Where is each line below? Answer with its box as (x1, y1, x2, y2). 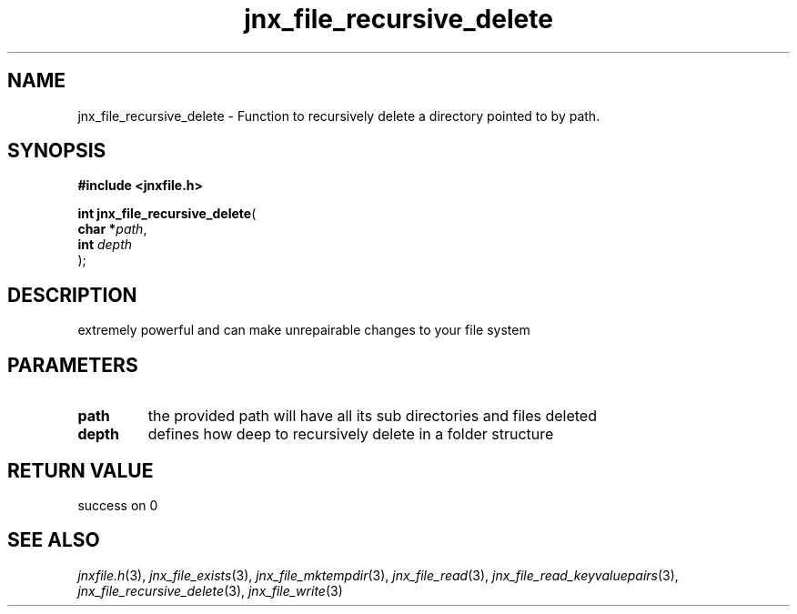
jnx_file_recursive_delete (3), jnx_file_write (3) (77, 582, 343, 599)
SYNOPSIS (7, 139, 106, 163)
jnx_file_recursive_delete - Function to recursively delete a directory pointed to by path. (77, 107, 600, 124)
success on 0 (77, 497, 158, 513)
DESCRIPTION (7, 283, 137, 307)
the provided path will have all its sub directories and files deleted (147, 407, 597, 426)
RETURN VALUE (7, 458, 154, 482)
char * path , (77, 221, 147, 237)
